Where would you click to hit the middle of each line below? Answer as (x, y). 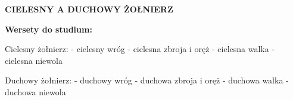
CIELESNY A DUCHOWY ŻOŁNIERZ (89, 9)
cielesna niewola (34, 60)
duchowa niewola (35, 91)
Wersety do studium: (49, 29)
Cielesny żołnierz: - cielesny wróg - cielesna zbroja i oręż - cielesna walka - (140, 49)
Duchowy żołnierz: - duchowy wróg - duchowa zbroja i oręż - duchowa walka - (147, 80)
